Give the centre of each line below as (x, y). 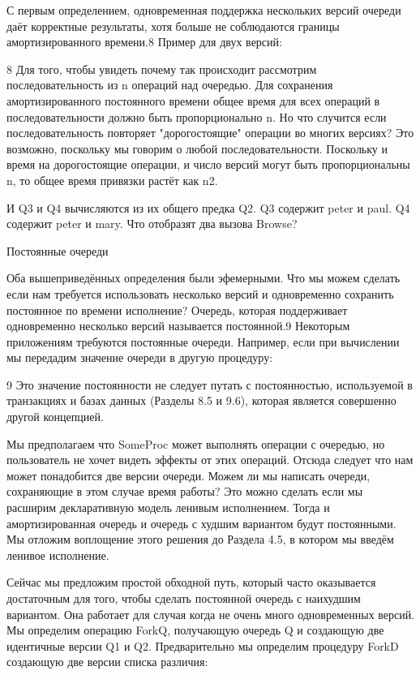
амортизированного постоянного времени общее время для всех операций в (193, 100)
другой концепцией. (55, 417)
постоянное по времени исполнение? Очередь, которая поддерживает (177, 310)
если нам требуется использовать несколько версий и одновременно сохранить (200, 293)
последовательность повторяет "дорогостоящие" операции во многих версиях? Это (210, 133)
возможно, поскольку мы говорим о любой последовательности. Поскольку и (197, 148)
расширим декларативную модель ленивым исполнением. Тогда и (168, 507)
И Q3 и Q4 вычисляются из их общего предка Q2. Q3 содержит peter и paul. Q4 (208, 207)
